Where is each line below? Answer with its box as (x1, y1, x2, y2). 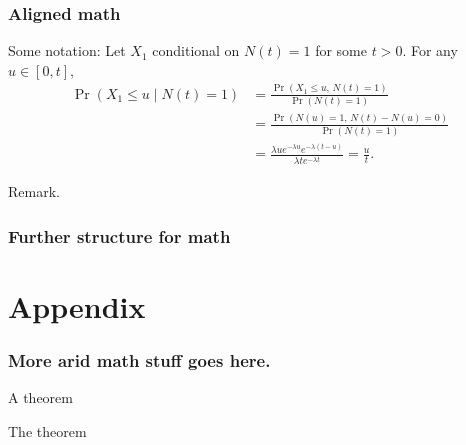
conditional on (152, 40, 240, 61)
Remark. (8, 181, 60, 202)
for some (315, 40, 367, 61)
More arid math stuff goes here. (8, 348, 271, 373)
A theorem (8, 387, 73, 408)
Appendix (8, 286, 146, 327)
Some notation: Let (8, 40, 126, 61)
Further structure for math (8, 223, 231, 248)
